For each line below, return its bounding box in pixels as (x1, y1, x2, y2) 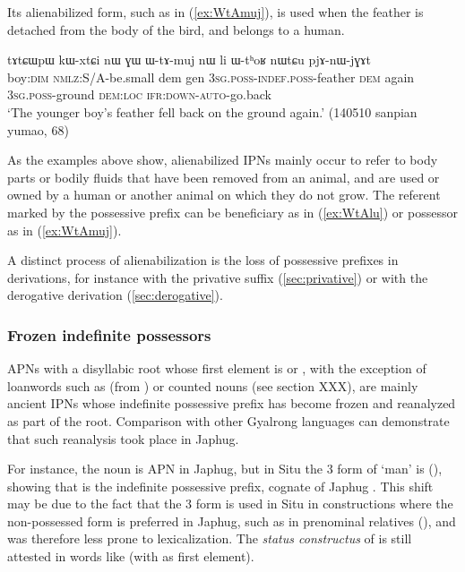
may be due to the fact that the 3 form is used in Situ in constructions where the (7, 494, 453, 513)
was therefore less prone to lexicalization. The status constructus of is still (7, 529, 412, 548)
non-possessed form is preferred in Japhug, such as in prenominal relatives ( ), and (7, 511, 456, 530)
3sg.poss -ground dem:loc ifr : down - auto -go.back (7, 85, 271, 104)
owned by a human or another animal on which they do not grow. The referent (7, 185, 441, 204)
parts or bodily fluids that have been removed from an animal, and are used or (7, 167, 440, 186)
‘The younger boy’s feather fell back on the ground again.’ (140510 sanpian (7, 102, 418, 121)
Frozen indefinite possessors (7, 323, 211, 346)
